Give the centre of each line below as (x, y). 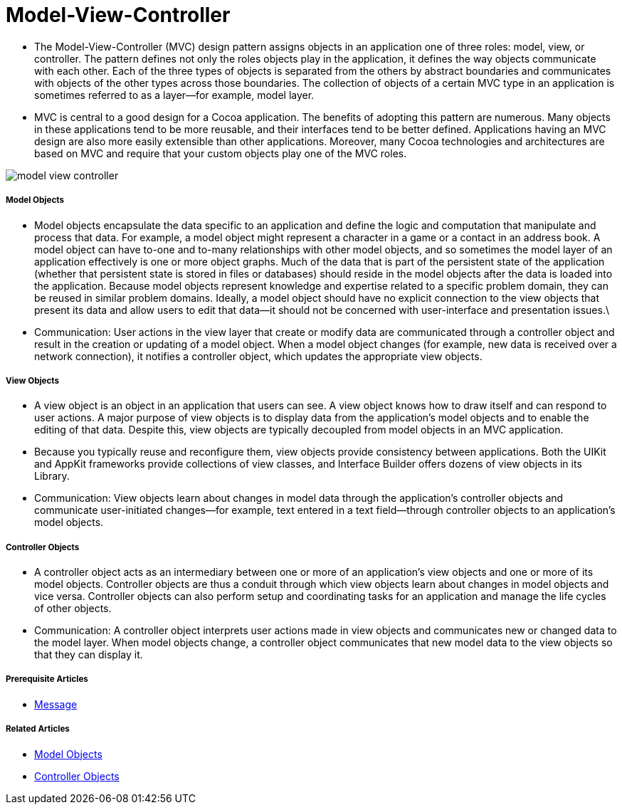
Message (56, 704)
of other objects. (73, 609)
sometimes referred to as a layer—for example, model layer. (174, 95)
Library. (52, 476)
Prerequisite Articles (47, 679)
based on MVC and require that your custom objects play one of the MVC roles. (221, 153)
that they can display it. (89, 655)
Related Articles (38, 729)
